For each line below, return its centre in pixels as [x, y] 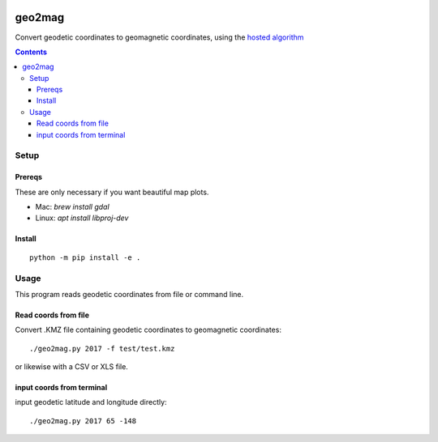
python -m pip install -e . [85, 257]
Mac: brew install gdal [72, 206]
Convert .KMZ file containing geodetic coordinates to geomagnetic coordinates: [148, 330]
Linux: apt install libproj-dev [82, 218]
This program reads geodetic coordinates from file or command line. [129, 294]
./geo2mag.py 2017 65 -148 [83, 421]
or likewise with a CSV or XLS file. [72, 367]
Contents [31, 52]
